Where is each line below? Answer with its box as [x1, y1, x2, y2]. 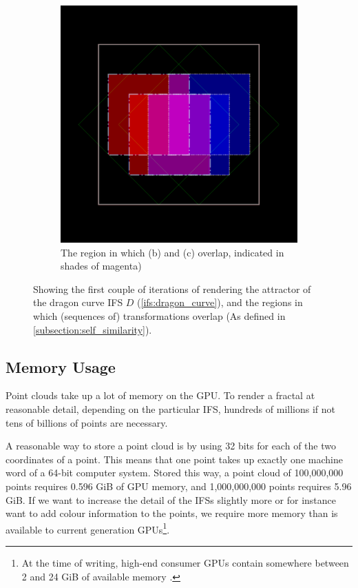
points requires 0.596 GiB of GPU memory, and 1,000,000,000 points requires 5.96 [6, 478, 352, 493]
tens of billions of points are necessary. [6, 415, 168, 429]
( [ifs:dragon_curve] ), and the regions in [137, 295, 303, 310]
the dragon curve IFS [33, 295, 123, 310]
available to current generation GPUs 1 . [6, 520, 170, 536]
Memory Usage [6, 356, 116, 377]
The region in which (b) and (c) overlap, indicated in [61, 245, 284, 259]
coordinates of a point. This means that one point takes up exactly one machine [6, 452, 343, 466]
